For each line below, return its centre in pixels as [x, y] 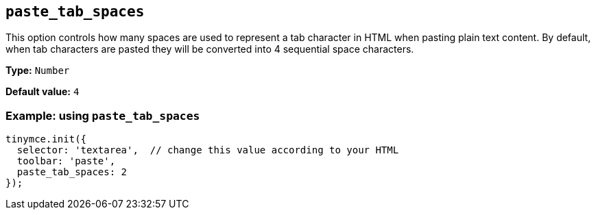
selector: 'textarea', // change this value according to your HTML [208, 150]
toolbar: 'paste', [66, 161]
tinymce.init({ [46, 139]
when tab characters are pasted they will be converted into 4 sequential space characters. [210, 49]
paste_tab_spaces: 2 [72, 172]
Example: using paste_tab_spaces [103, 115]
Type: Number [38, 71]
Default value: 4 [43, 92]
